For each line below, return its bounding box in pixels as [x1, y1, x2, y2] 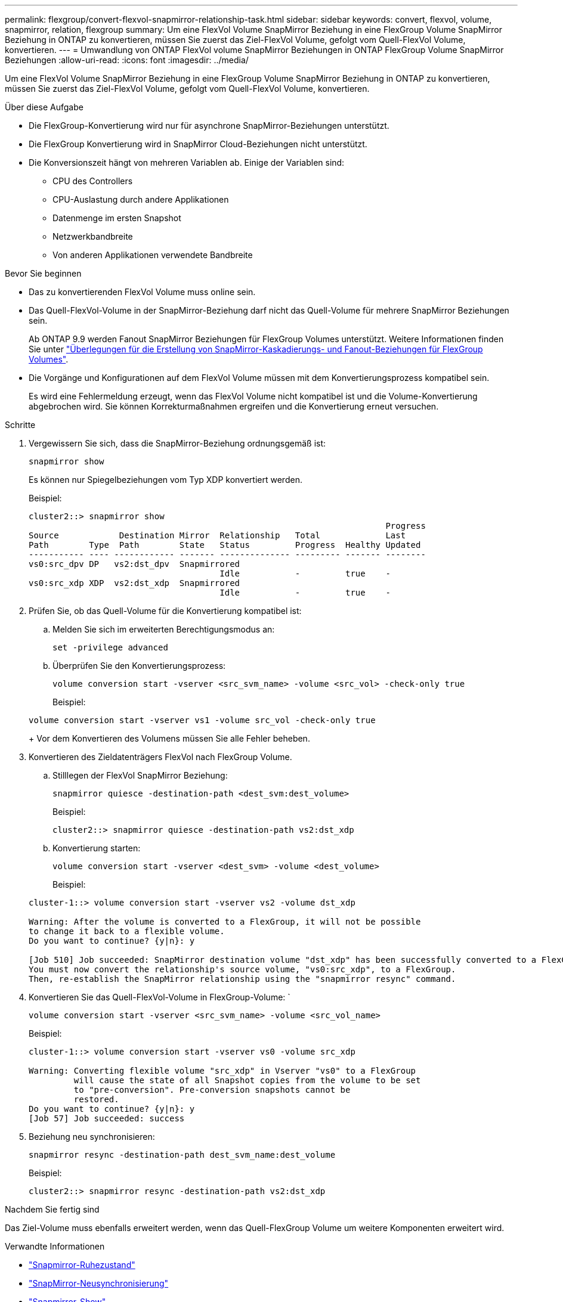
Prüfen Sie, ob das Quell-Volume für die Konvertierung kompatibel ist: [29, 606, 302, 616]
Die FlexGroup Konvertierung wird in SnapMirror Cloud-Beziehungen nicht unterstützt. [29, 139, 367, 149]
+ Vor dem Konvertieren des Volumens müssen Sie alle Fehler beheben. [29, 733, 310, 743]
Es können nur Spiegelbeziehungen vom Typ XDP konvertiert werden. [29, 475, 302, 485]
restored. [73, 1095, 119, 1104]
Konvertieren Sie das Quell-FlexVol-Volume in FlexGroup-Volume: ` [29, 992, 290, 1002]
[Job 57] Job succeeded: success [29, 1114, 185, 1123]
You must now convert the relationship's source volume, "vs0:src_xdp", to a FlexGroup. [29, 965, 456, 974]
